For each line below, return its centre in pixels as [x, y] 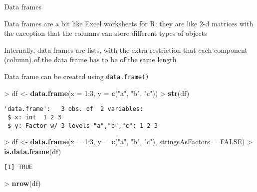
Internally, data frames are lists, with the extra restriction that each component [126, 49]
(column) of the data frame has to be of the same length [90, 59]
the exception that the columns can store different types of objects [106, 33]
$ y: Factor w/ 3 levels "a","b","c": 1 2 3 [83, 126]
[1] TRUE [18, 167]
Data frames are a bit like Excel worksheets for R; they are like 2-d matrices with [129, 23]
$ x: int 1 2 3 [34, 117]
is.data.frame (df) [33, 151]
